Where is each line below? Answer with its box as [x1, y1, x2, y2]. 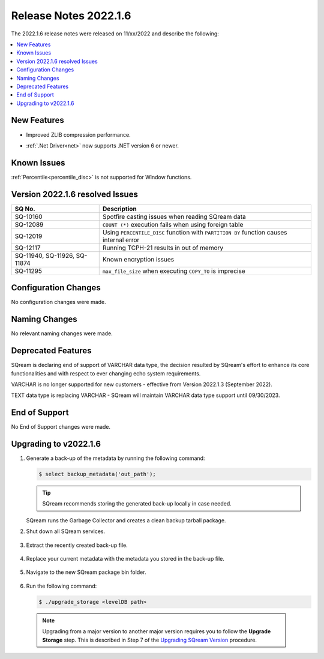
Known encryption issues [102, 255, 174, 263]
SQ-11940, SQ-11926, [14, 251, 75, 260]
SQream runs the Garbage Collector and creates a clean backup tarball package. [26, 516, 226, 524]
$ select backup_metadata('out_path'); [38, 471, 156, 478]
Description [102, 204, 137, 213]
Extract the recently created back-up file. [26, 541, 128, 549]
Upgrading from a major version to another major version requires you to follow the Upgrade [42, 628, 271, 635]
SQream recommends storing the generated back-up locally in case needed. [42, 500, 232, 507]
